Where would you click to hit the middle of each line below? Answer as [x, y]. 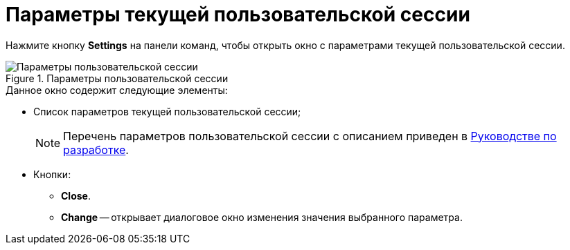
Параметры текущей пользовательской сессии [238, 15]
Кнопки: [52, 174]
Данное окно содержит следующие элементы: [117, 90]
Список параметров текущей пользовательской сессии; [167, 111]
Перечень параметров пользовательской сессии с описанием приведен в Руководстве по [310, 136]
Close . [76, 195]
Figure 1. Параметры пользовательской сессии [117, 78]
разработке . [96, 150]
